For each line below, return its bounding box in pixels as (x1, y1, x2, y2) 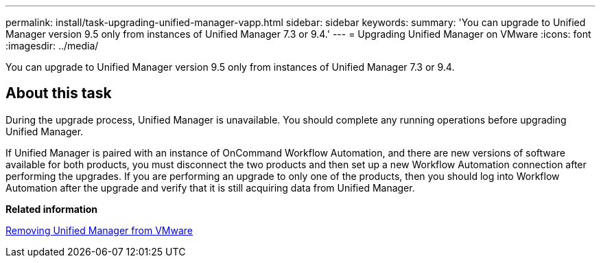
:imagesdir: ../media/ (5, 40, 99, 52)
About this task (5, 84, 112, 102)
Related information (5, 203, 98, 215)
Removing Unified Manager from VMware (5, 224, 193, 236)
